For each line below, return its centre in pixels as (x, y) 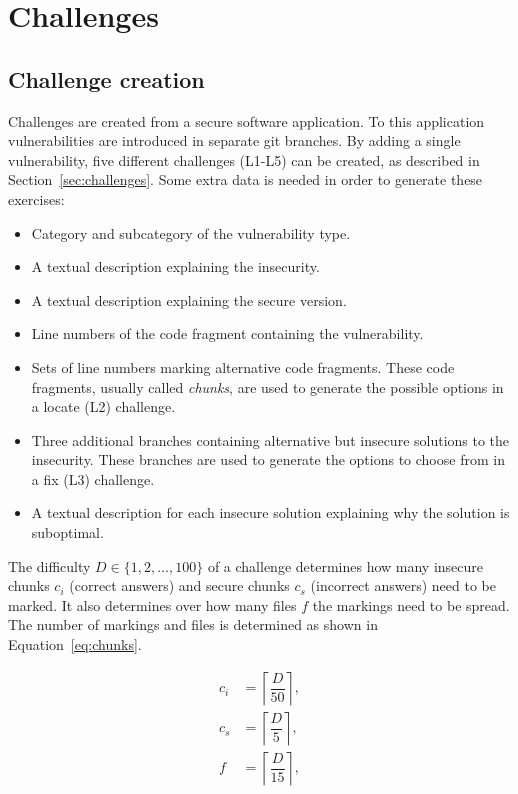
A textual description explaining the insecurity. (175, 266)
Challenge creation (106, 78)
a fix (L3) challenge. (93, 478)
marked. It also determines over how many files (152, 604)
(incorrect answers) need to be (403, 585)
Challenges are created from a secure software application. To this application (246, 120)
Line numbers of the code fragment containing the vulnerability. (227, 333)
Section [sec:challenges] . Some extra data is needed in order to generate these (245, 179)
